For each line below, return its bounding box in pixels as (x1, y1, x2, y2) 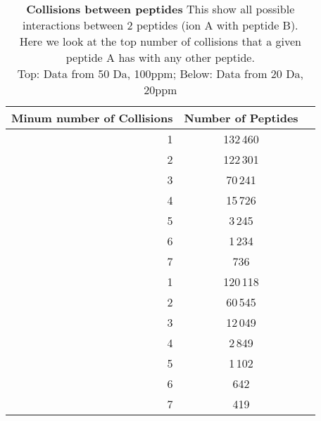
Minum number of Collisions (11, 110, 173, 126)
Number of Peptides (184, 110, 298, 126)
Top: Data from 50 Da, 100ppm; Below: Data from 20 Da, (17, 65, 303, 82)
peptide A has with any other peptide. (65, 49, 255, 65)
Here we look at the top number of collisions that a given (19, 33, 301, 49)
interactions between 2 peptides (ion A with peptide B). (23, 17, 298, 33)
